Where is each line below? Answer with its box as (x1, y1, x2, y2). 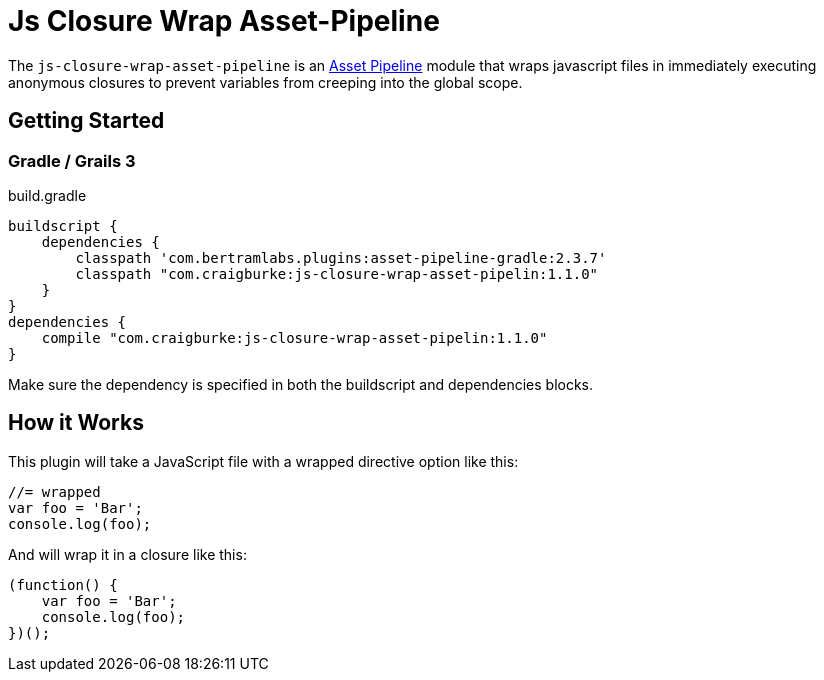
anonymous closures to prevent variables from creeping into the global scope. (8, 73, 523, 91)
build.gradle (8, 186, 87, 204)
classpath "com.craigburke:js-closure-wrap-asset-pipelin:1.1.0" (75, 265, 599, 282)
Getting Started (8, 108, 165, 134)
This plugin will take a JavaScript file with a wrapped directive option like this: (8, 452, 519, 470)
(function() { (8, 576, 118, 593)
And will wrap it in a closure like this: (8, 545, 247, 563)
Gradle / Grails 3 (8, 150, 136, 171)
